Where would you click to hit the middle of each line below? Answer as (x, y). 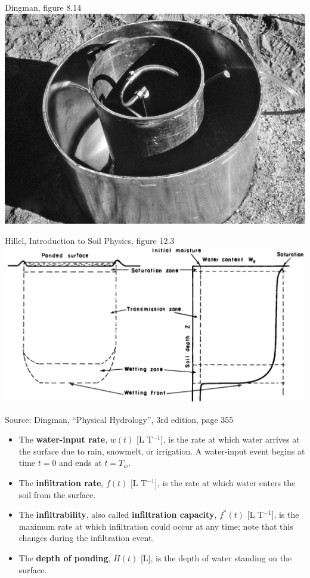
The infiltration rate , (61, 483)
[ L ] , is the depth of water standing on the (216, 558)
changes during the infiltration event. (86, 538)
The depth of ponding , (65, 558)
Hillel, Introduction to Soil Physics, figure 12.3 (90, 240)
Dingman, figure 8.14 (43, 7)
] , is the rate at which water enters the (225, 483)
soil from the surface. (57, 494)
